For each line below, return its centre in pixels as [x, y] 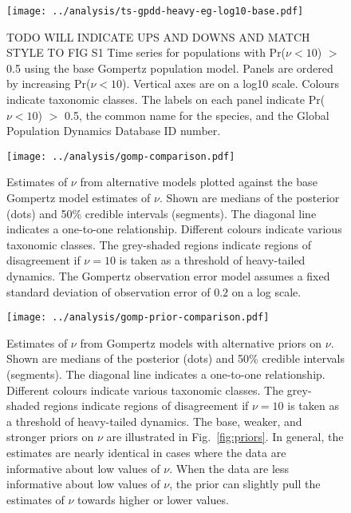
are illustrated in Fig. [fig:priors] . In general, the [225, 437]
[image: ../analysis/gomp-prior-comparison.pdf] [138, 318]
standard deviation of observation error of [108, 291]
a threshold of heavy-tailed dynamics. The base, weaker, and [154, 421]
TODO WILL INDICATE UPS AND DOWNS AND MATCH [158, 36]
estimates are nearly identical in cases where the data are [146, 453]
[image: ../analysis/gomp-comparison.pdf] [121, 156]
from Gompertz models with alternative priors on [201, 342]
